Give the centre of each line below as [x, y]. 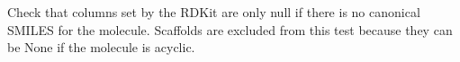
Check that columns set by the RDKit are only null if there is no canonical [214, 12]
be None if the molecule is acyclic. [101, 47]
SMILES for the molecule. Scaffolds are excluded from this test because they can [230, 29]
